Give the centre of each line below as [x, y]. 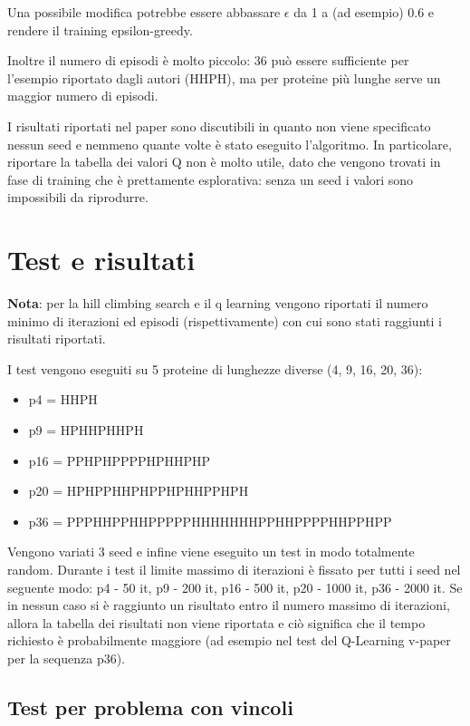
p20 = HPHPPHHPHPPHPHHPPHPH [139, 491]
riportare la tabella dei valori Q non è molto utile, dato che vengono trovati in [224, 162]
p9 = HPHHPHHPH [86, 430]
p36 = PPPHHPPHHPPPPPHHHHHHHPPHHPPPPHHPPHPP [210, 521]
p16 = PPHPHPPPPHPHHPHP [120, 460]
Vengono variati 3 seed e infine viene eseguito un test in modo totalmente [211, 552]
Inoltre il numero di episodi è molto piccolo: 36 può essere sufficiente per [208, 60]
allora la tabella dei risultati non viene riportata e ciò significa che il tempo [216, 622]
